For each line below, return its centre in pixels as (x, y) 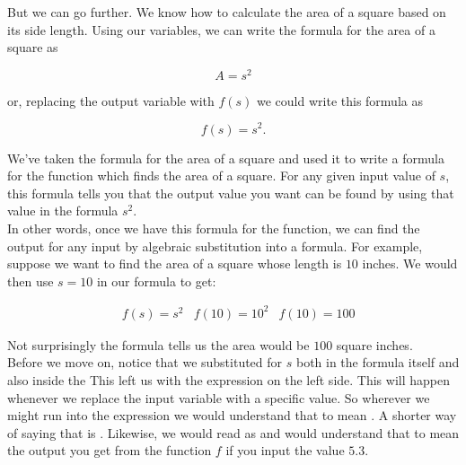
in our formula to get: (156, 281)
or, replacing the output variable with (111, 100)
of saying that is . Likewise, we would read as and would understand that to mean (233, 432)
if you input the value (285, 450)
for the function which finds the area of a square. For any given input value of (221, 175)
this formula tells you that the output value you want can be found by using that (231, 193)
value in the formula (63, 211)
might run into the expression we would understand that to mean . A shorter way (232, 415)
